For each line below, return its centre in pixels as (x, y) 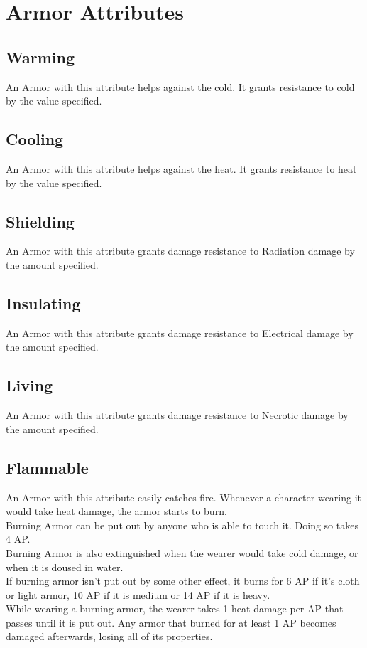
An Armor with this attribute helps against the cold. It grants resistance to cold (180, 86)
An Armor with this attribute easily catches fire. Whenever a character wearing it (184, 497)
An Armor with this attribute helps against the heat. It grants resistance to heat (181, 168)
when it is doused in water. (65, 567)
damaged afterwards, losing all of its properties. (109, 636)
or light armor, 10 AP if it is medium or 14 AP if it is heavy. (138, 594)
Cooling (35, 139)
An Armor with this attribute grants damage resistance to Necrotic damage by (177, 415)
